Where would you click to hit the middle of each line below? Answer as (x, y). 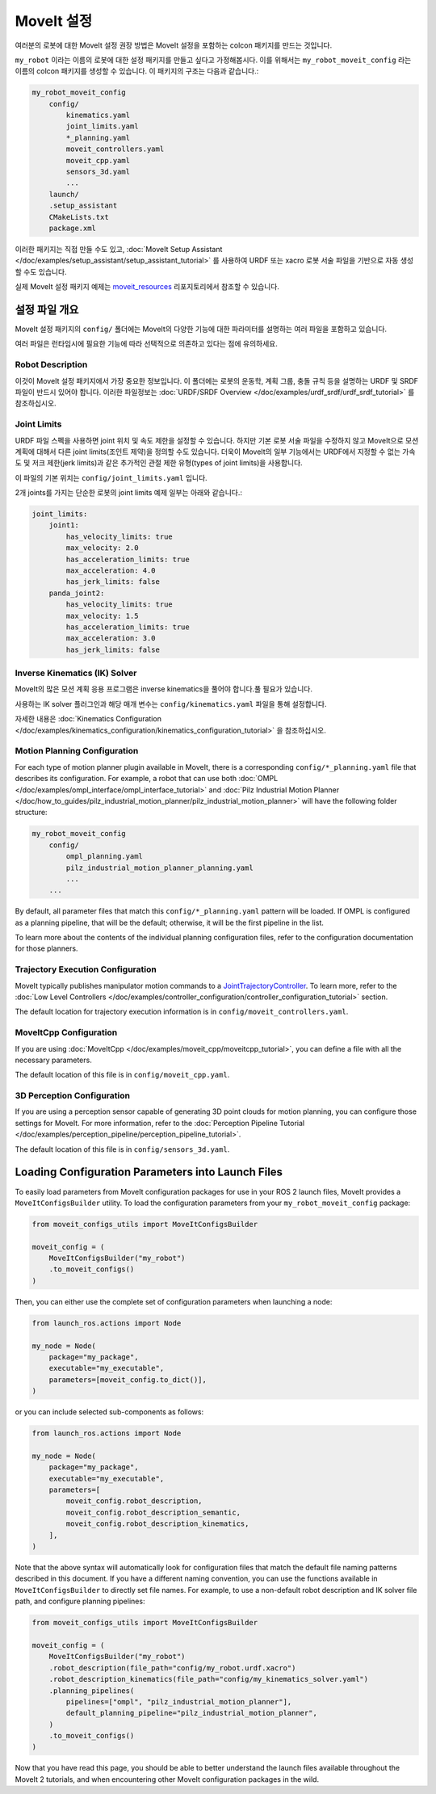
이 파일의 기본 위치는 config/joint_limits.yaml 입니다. (111, 477)
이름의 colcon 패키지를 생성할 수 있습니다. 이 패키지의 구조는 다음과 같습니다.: (137, 71)
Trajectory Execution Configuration (86, 969)
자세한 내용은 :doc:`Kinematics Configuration (88, 719)
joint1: (64, 525)
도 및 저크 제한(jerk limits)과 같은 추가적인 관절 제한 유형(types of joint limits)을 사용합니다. (159, 463)
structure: (31, 813)
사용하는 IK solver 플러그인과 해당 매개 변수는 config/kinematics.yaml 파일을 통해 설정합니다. (171, 704)
